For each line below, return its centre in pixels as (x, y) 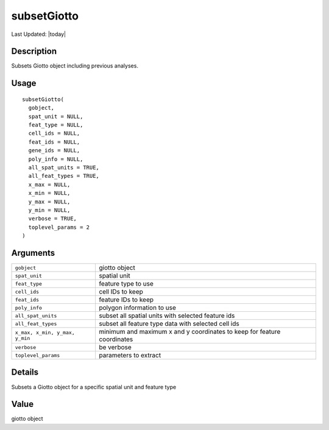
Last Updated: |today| (39, 34)
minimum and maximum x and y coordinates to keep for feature (189, 332)
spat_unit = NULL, (56, 116)
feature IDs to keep (126, 300)
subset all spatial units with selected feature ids (167, 315)
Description (34, 51)
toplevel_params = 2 (59, 227)
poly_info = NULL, (56, 159)
